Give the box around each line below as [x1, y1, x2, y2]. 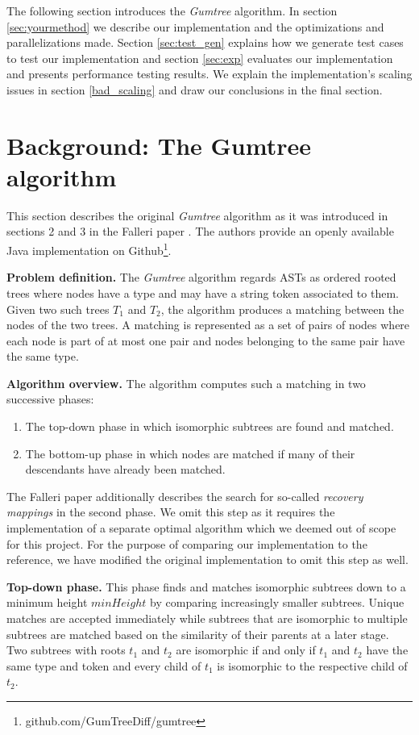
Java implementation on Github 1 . [6, 240, 172, 258]
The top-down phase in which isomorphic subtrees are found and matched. [25, 418, 394, 435]
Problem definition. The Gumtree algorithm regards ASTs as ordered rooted [6, 269, 396, 286]
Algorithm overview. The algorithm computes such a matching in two [6, 374, 366, 391]
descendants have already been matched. [25, 461, 226, 478]
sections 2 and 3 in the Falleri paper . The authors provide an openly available [6, 223, 394, 240]
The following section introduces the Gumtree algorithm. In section [6, 2, 338, 19]
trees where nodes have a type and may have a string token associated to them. [6, 284, 399, 301]
